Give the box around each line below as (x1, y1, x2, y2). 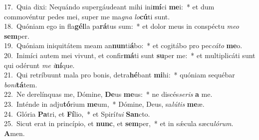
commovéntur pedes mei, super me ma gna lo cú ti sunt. (4, 11, 170, 21)
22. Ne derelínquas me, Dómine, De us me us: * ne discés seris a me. (4, 89, 213, 99)
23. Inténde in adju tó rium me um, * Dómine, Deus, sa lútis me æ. (4, 98, 205, 109)
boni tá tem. (4, 79, 37, 89)
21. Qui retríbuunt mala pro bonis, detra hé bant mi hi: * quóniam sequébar (4, 70, 235, 80)
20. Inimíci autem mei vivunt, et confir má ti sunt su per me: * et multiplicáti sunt (4, 50, 256, 60)
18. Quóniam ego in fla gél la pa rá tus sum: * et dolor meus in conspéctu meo (4, 21, 239, 31)
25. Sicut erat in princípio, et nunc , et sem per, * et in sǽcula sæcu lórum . (4, 118, 234, 129)
